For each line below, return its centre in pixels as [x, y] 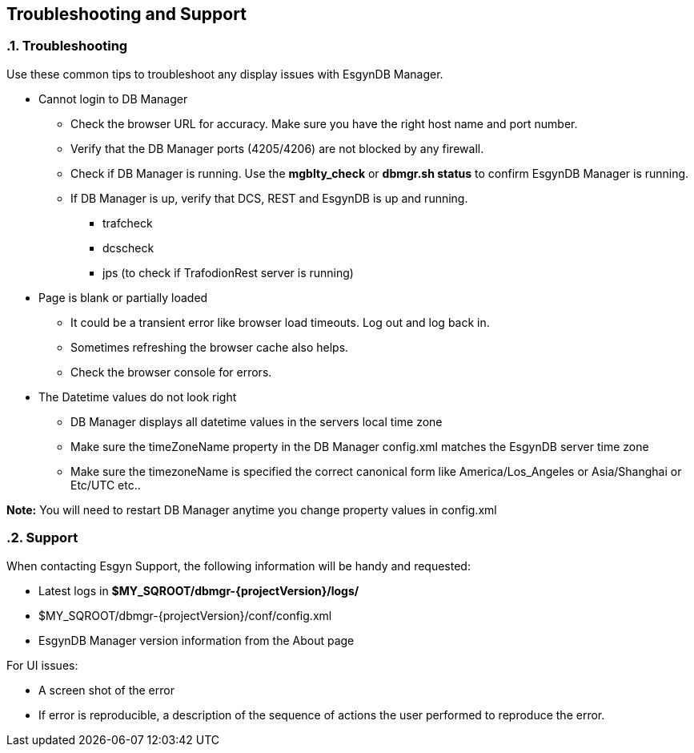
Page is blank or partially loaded [123, 297]
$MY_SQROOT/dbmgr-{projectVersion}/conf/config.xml [185, 615]
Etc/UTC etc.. [106, 485]
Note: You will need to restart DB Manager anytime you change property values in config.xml [252, 509]
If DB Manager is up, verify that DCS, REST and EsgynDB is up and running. [269, 198]
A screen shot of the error [106, 690]
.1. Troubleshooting [67, 46]
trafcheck [128, 223]
